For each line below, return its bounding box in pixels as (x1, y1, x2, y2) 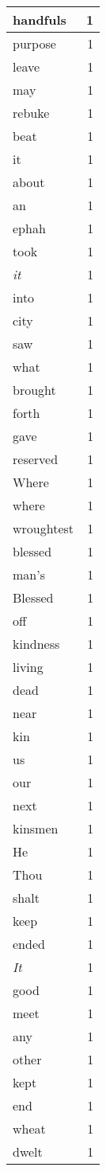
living (13, 658, 44, 676)
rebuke (13, 103, 50, 122)
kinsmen (13, 819, 59, 837)
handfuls (13, 10, 66, 29)
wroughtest (13, 519, 74, 537)
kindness (13, 634, 60, 653)
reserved (13, 450, 59, 468)
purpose (13, 34, 56, 53)
